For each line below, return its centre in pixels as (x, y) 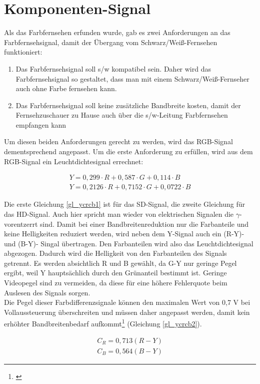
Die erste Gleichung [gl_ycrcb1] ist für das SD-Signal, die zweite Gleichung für (125, 204)
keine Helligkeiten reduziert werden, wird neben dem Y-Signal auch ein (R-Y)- (124, 234)
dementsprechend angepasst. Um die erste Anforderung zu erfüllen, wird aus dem (128, 151)
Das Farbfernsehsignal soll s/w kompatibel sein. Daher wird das (113, 68)
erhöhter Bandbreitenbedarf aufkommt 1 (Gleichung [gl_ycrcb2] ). (103, 323)
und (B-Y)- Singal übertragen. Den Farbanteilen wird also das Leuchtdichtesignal (129, 243)
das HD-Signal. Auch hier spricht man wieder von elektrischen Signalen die (119, 214)
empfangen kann (41, 124)
